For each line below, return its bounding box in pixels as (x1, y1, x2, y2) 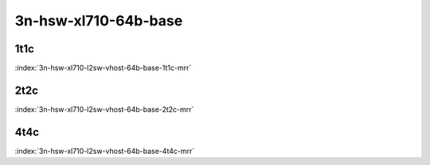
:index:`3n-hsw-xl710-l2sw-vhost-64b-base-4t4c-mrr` (14, 146, 195, 155)
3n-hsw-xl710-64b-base (14, 12, 183, 29)
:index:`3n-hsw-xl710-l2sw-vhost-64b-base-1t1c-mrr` (14, 63, 192, 73)
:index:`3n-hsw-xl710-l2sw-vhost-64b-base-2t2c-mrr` (14, 104, 194, 114)
